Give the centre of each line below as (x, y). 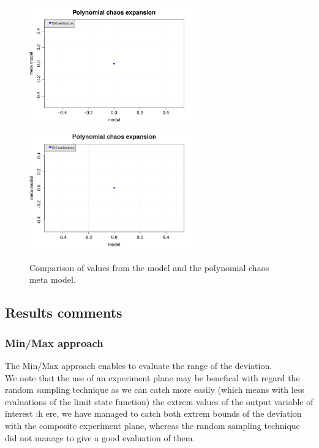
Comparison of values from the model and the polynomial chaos (149, 267)
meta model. (53, 279)
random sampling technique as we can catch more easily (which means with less (155, 390)
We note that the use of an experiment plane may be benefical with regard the (152, 377)
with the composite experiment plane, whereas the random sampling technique (152, 425)
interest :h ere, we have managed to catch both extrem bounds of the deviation (153, 413)
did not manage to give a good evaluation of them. (100, 437)
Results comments (64, 312)
